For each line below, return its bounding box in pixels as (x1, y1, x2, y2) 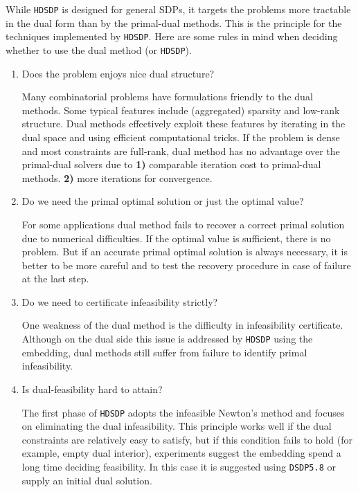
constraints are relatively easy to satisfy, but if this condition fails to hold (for (21, 432, 352, 446)
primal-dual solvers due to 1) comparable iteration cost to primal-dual (21, 157, 321, 172)
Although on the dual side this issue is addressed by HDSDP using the (21, 331, 313, 346)
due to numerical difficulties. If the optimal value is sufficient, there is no (21, 230, 331, 245)
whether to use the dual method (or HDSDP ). (6, 42, 192, 57)
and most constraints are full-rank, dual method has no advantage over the (21, 143, 340, 158)
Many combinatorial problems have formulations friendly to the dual (21, 89, 313, 104)
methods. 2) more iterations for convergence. (21, 170, 213, 185)
